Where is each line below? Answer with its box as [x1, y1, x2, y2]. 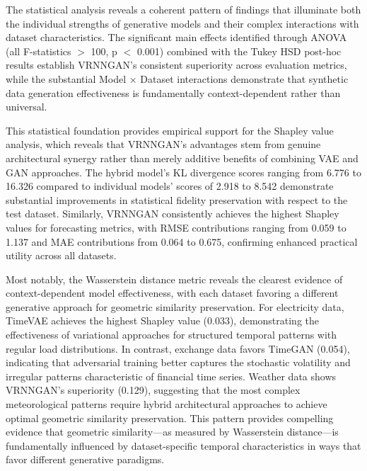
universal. [6, 99, 47, 114]
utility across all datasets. [6, 248, 117, 263]
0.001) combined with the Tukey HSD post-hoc [136, 43, 342, 58]
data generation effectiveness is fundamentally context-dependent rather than [6, 85, 341, 100]
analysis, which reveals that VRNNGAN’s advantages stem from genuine [6, 137, 321, 152]
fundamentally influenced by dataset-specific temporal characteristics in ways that [6, 438, 361, 453]
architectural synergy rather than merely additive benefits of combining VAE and [6, 150, 359, 165]
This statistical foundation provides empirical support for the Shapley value [6, 123, 334, 137]
